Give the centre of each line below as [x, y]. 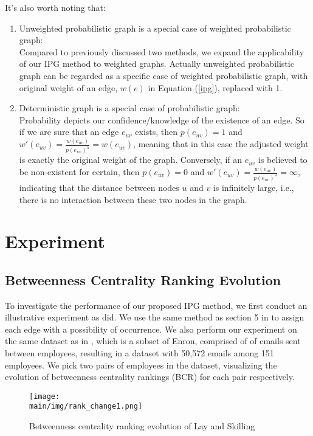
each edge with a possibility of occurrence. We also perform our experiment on [151, 329]
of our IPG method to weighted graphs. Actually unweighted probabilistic [156, 64]
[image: [45, 396]
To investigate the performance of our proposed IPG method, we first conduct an [156, 305]
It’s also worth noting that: [55, 7]
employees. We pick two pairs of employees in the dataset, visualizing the [141, 365]
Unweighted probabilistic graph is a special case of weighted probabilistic [155, 28]
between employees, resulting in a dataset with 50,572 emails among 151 [139, 353]
